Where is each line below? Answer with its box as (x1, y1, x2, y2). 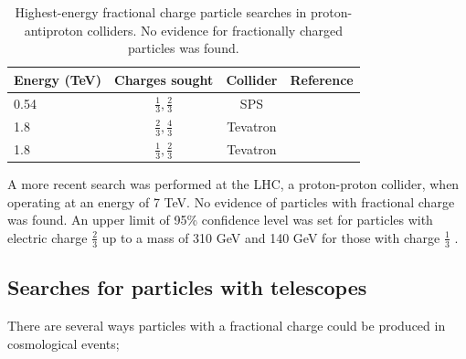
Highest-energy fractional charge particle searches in (15, 3, 307, 21)
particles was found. (128, 38, 239, 58)
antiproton (24, 20, 83, 39)
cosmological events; (7, 333, 120, 353)
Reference (290, 69, 354, 89)
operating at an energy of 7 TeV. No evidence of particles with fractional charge (7, 192, 455, 211)
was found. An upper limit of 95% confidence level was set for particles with (7, 210, 433, 229)
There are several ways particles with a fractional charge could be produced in (7, 315, 446, 334)
